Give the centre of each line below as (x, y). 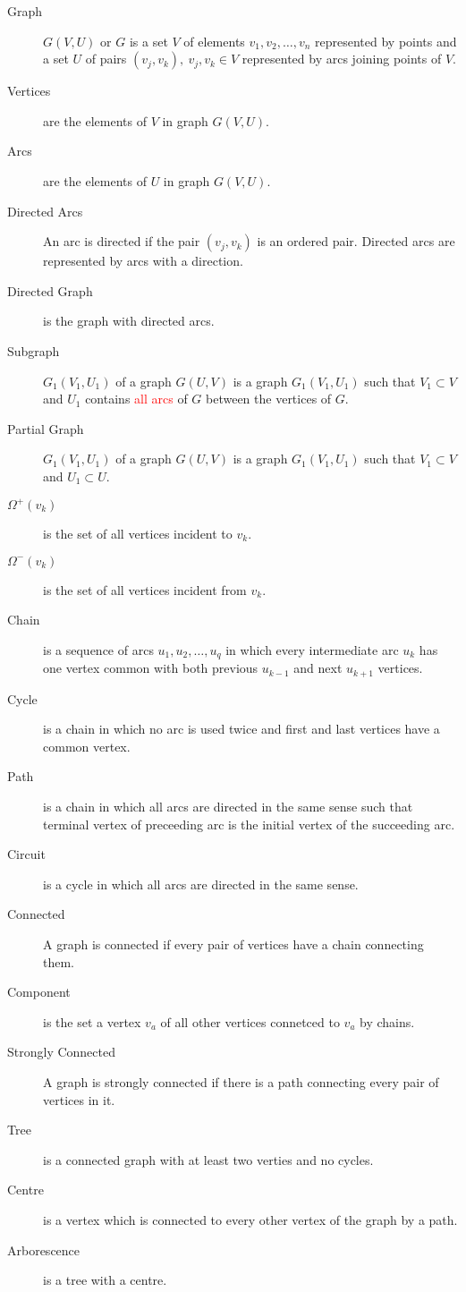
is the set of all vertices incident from (145, 589)
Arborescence (44, 1249)
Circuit (26, 854)
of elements (214, 41)
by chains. (387, 1021)
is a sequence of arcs (98, 649)
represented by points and (386, 41)
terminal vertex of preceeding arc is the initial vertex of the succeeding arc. (249, 824)
